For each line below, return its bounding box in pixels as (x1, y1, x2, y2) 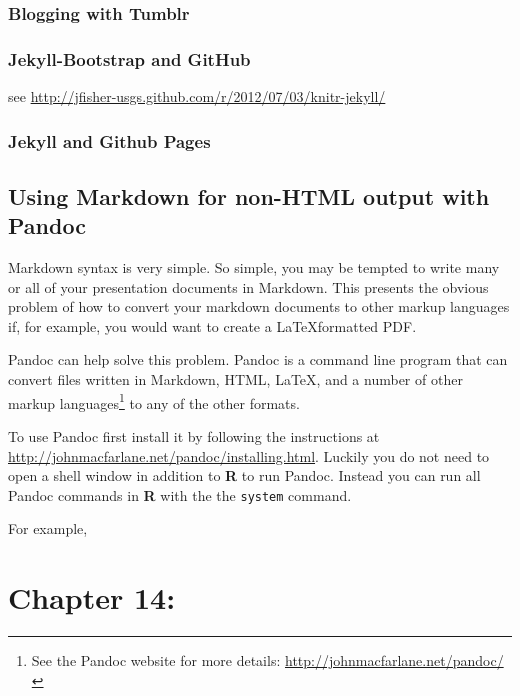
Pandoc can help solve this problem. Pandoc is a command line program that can (8, 349, 508, 370)
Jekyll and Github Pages (8, 128, 211, 153)
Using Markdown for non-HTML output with (8, 180, 490, 211)
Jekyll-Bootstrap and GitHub (8, 46, 251, 71)
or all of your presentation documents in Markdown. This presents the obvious (8, 276, 489, 297)
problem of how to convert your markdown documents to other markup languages (8, 296, 510, 317)
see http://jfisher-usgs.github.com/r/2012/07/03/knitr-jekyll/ (8, 86, 386, 107)
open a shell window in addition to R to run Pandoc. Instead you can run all (8, 465, 481, 486)
